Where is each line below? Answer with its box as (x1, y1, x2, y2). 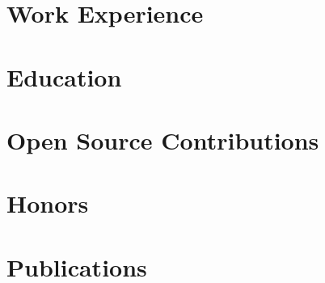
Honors (6, 187, 89, 220)
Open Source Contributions (6, 123, 319, 156)
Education (6, 60, 122, 93)
